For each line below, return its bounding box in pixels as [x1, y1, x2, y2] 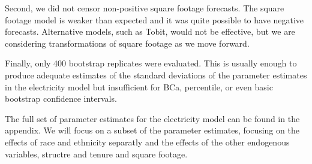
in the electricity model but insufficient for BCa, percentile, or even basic [5, 80, 273, 93]
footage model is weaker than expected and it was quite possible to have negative [5, 13, 304, 26]
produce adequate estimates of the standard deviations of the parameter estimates [5, 68, 307, 81]
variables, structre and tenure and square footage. [5, 147, 188, 160]
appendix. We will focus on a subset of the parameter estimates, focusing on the [5, 124, 299, 136]
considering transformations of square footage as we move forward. [5, 37, 250, 49]
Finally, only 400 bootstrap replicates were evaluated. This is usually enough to [5, 57, 297, 69]
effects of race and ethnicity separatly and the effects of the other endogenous [5, 135, 290, 148]
